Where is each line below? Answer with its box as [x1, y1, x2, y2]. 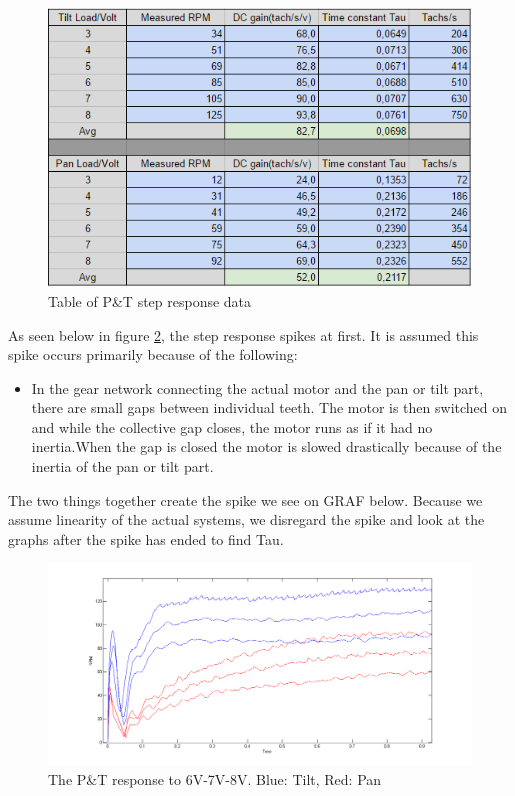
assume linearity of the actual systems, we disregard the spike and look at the [8, 509, 485, 530]
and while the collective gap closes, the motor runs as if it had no [31, 416, 433, 437]
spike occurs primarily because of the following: [8, 344, 298, 365]
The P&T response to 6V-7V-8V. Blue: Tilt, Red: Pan [48, 768, 382, 789]
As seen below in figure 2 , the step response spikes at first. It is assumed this [8, 324, 479, 345]
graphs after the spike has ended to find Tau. [8, 528, 284, 549]
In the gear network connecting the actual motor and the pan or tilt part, [31, 377, 484, 398]
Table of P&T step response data [48, 290, 252, 311]
